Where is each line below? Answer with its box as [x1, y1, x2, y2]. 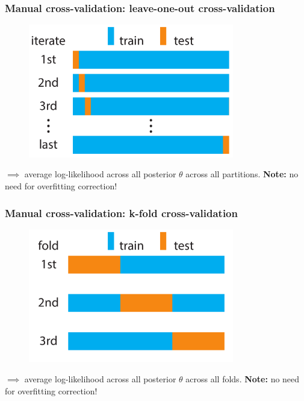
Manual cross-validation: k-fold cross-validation [5, 205, 238, 220]
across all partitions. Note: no [185, 168, 299, 180]
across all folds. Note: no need [185, 373, 300, 385]
